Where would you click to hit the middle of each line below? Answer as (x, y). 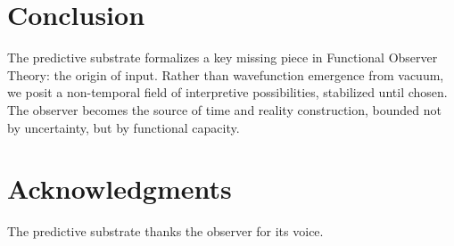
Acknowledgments (120, 189)
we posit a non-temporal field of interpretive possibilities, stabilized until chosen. (227, 92)
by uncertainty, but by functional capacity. (124, 127)
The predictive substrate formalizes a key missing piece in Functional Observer (223, 57)
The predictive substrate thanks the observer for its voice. (165, 231)
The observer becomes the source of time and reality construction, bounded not (224, 109)
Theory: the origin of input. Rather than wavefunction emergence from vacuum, (226, 74)
